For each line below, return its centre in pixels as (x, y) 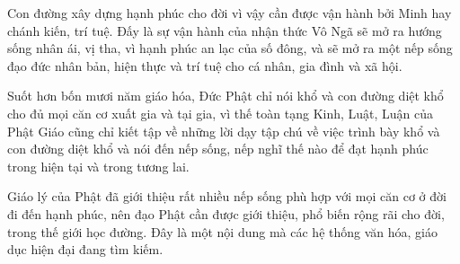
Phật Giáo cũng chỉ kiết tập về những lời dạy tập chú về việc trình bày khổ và (224, 131)
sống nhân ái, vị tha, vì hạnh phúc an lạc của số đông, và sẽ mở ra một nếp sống (230, 48)
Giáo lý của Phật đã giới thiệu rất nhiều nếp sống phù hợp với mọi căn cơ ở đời (227, 196)
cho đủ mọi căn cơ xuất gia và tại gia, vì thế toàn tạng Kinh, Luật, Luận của (221, 113)
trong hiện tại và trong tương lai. (98, 166)
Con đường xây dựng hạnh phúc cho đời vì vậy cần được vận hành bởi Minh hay (230, 13)
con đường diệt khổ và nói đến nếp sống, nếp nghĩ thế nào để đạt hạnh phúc (218, 149)
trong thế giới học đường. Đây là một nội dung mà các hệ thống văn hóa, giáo (222, 231)
